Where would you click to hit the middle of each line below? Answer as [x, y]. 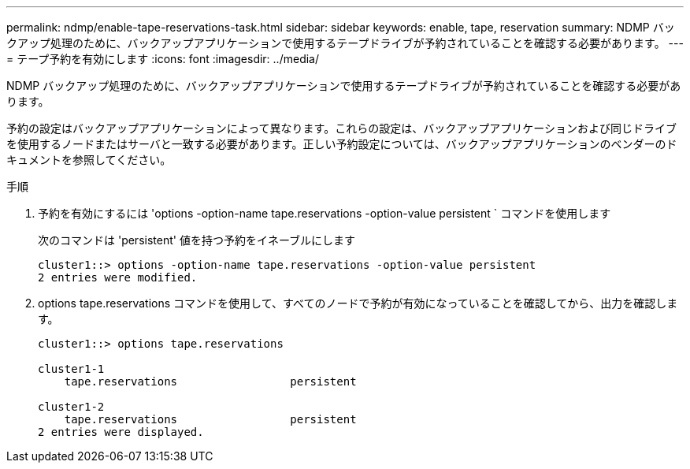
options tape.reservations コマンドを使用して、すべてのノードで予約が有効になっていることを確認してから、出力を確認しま [358, 303]
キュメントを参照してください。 [89, 160]
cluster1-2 [71, 407]
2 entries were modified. [118, 277]
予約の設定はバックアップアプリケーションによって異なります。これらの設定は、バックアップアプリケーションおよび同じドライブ [341, 128]
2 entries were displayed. [121, 432]
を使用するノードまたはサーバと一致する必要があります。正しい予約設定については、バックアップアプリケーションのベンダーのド [342, 144]
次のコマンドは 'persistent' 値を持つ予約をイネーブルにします [197, 240]
